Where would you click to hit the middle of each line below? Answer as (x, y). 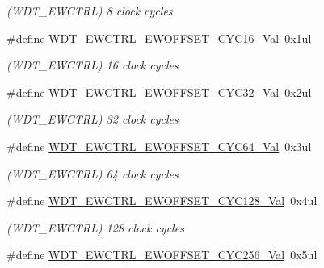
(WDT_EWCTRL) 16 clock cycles (93, 65)
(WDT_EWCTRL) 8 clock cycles (90, 10)
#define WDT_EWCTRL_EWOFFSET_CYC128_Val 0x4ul (162, 201)
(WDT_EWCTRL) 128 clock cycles (95, 227)
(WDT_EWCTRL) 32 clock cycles (93, 119)
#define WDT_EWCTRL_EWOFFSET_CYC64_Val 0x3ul (159, 146)
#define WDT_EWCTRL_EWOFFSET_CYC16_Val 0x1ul (159, 38)
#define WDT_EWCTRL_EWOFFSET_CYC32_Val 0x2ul (159, 92)
